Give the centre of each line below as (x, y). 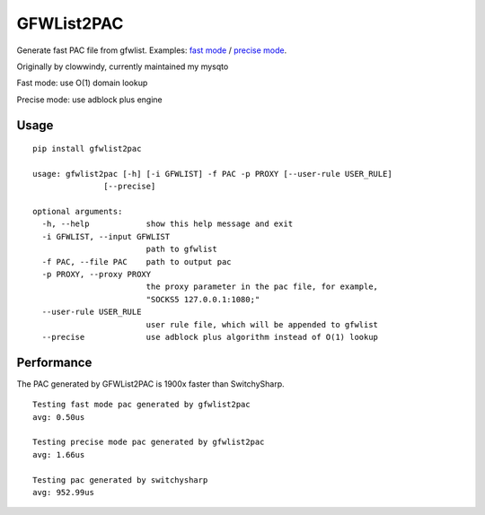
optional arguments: (78, 212)
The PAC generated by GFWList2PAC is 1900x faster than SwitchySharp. (150, 384)
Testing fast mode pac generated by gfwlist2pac (141, 405)
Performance (54, 362)
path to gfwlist (181, 249)
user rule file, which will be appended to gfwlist (262, 324)
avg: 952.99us (63, 493)
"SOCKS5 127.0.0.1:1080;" (203, 299)
